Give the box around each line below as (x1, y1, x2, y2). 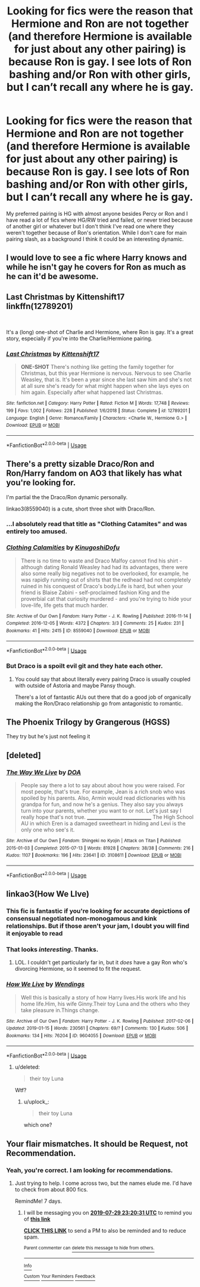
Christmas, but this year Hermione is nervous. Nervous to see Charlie (20, 369, 192, 377)
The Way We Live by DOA (6, 768, 82, 777)
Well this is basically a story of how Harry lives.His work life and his (20, 993, 186, 1001)
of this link (23, 1215, 51, 1223)
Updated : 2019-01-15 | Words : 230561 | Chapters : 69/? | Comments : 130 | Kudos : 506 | (6, 1025, 189, 1032)
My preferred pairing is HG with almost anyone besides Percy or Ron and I (6, 210, 188, 217)
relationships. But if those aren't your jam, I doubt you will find (6, 922, 189, 930)
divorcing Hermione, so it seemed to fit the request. (14, 965, 142, 973)
